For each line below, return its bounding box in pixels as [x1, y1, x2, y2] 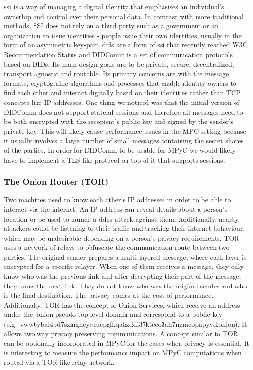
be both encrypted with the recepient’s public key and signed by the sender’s [4, 116, 234, 126]
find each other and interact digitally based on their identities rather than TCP [4, 87, 241, 98]
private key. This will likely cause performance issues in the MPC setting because [4, 125, 246, 136]
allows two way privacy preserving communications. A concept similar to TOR [4, 328, 238, 338]
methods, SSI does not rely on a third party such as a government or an [4, 21, 219, 31]
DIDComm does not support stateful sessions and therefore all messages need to [4, 106, 243, 117]
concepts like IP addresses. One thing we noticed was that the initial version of [4, 97, 239, 107]
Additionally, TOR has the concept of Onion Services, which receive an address [4, 299, 240, 309]
